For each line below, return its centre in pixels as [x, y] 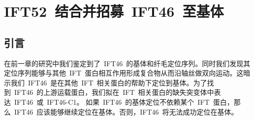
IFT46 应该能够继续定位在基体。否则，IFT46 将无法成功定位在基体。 [126, 111]
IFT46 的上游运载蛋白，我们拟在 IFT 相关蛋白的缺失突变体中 [114, 92]
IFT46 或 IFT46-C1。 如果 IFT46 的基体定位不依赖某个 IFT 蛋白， [124, 101]
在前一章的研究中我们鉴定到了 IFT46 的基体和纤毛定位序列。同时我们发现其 [127, 63]
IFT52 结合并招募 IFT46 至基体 [114, 11]
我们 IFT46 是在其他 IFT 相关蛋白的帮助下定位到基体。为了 [109, 82]
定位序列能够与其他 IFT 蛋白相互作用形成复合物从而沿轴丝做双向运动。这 [124, 73]
